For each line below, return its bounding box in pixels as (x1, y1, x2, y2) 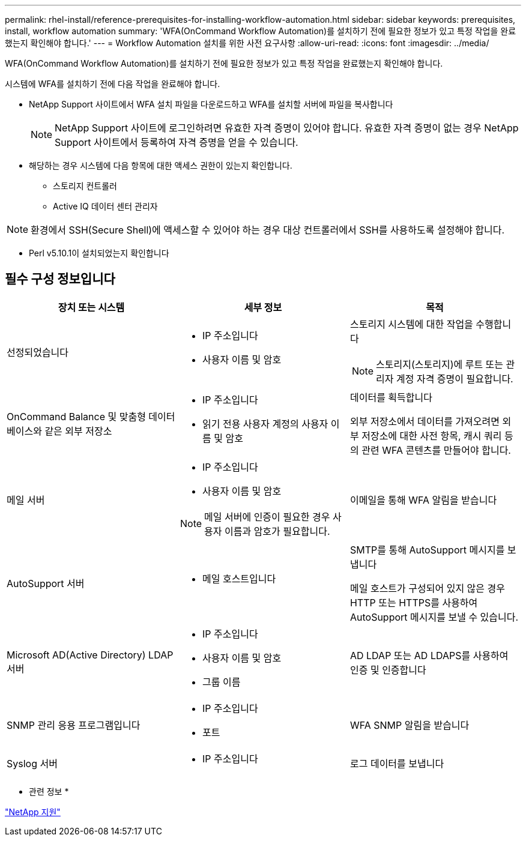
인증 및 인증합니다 (349, 663, 426, 676)
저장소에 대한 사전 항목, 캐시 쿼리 (361, 429, 502, 442)
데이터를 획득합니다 (349, 391, 432, 403)
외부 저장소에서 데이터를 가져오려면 (349, 415, 500, 427)
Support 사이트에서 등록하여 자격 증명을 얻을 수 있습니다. (55, 136, 298, 148)
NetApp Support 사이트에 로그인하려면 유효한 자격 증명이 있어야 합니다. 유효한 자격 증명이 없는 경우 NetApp (55, 122, 519, 134)
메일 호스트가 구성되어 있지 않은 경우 (349, 582, 505, 594)
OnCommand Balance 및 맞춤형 (7, 410, 146, 423)
